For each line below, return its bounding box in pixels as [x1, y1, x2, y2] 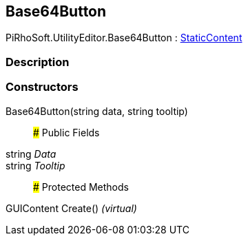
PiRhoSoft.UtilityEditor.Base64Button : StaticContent [6, 32, 242, 44]
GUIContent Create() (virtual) [6, 202, 137, 214]
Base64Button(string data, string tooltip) [6, 105, 188, 117]
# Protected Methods [33, 180, 129, 193]
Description [6, 54, 70, 69]
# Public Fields [33, 126, 100, 138]
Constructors [6, 80, 79, 94]
